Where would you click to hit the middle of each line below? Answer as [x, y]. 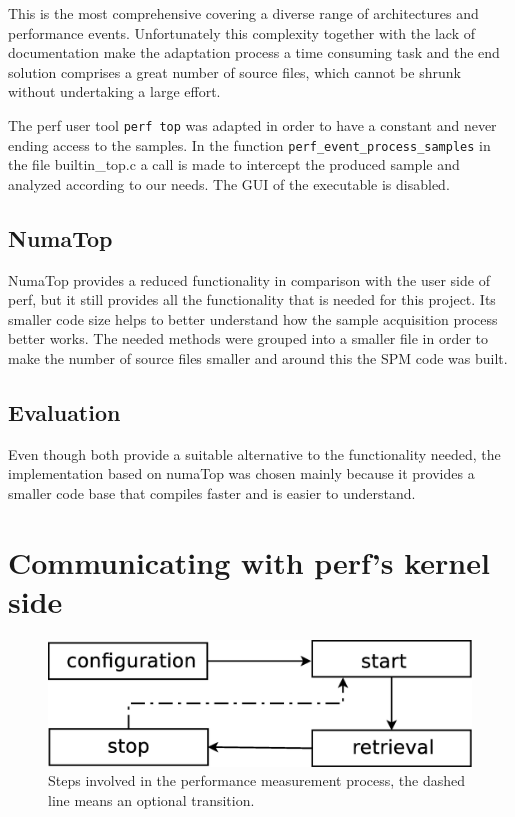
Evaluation [64, 412]
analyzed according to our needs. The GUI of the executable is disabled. [229, 183]
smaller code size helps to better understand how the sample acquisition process [253, 318]
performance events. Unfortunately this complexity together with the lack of [241, 32]
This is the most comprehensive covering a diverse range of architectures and [243, 13]
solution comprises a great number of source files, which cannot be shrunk [234, 71]
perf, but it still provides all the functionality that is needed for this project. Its [252, 299]
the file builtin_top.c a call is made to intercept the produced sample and [234, 164]
